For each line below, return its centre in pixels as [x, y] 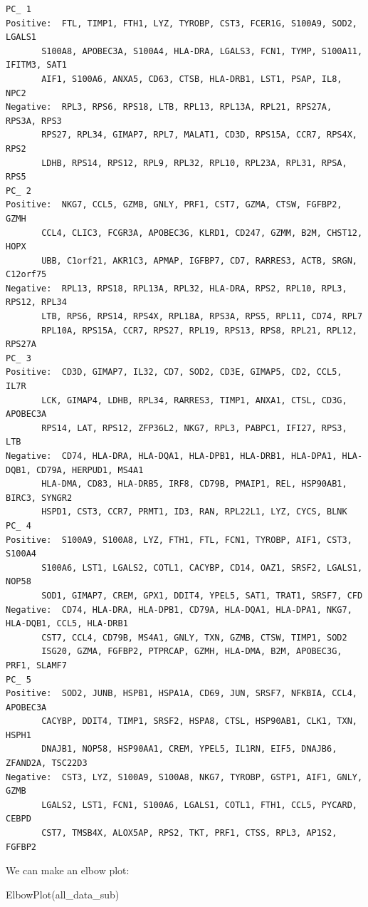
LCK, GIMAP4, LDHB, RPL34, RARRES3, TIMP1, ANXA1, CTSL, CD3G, [194, 400]
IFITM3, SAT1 [36, 65]
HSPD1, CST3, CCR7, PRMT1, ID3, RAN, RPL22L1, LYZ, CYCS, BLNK [194, 512]
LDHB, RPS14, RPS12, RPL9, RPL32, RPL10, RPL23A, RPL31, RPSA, [194, 163]
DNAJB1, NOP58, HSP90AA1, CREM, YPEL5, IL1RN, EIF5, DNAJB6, [189, 749]
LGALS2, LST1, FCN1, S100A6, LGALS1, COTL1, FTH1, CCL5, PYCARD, [199, 805]
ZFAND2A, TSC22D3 [47, 763]
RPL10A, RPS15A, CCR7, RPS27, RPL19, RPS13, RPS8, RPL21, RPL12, [199, 330]
